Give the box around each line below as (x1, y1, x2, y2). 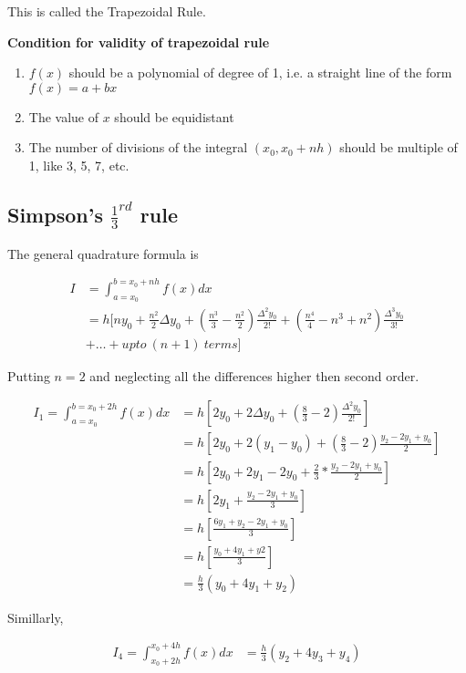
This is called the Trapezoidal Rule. (7, 2, 206, 20)
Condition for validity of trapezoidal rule (7, 32, 270, 51)
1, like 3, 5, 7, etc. (28, 155, 129, 174)
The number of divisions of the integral (28, 138, 248, 157)
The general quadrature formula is (7, 243, 199, 263)
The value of (28, 107, 99, 126)
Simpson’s (7, 200, 103, 228)
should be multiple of (339, 138, 458, 157)
